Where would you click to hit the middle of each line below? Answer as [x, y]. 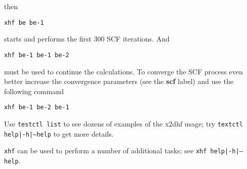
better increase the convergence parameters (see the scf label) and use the [119, 81]
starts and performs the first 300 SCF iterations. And [87, 39]
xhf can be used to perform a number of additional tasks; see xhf [106, 151]
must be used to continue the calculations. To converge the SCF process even [124, 71]
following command [34, 91]
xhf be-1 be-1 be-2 [37, 55]
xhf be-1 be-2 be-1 [37, 108]
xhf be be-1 [24, 23]
